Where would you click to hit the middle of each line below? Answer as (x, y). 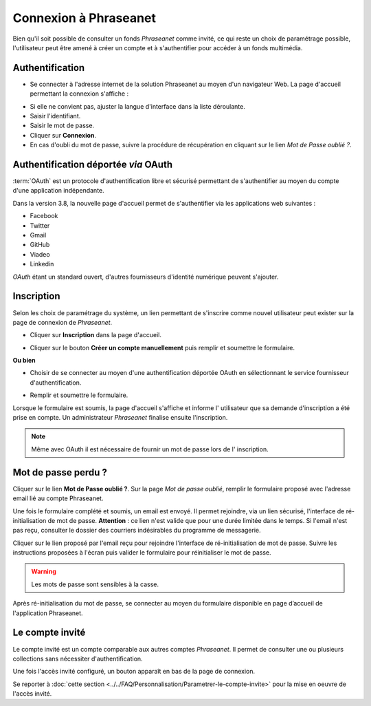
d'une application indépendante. (58, 191)
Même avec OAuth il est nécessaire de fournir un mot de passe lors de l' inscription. (150, 449)
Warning (44, 572)
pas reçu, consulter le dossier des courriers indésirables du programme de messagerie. (137, 531)
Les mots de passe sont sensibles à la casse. (95, 584)
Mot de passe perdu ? (60, 472)
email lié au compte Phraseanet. (58, 498)
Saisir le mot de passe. (62, 126)
